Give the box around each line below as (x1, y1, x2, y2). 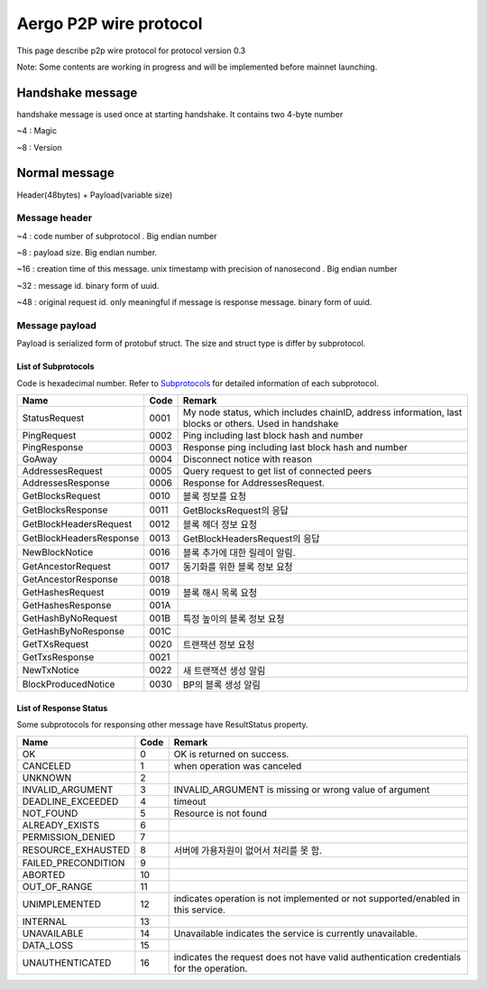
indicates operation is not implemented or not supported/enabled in (173, 892, 461, 904)
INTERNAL (22, 915, 68, 928)
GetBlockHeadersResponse (22, 532, 140, 545)
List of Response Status (16, 702, 108, 713)
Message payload (16, 319, 96, 331)
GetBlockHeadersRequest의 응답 (182, 532, 320, 545)
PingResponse (22, 441, 84, 454)
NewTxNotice (22, 664, 80, 677)
